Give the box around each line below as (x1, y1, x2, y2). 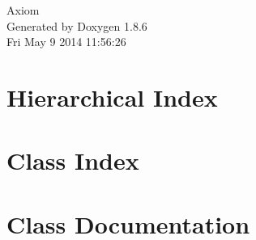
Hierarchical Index (6, 80, 218, 113)
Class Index (6, 144, 139, 177)
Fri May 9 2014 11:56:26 (6, 33, 126, 50)
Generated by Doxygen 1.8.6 (6, 17, 147, 34)
